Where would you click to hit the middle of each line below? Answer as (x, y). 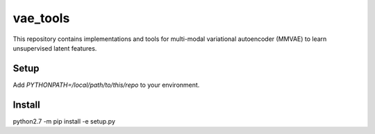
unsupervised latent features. (55, 48)
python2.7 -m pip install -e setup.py (64, 121)
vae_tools (41, 18)
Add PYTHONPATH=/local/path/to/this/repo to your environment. (106, 85)
